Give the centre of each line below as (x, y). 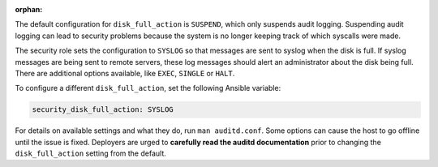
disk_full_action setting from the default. (90, 153)
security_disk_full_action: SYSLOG (103, 110)
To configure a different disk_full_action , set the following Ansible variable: (148, 88)
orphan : (29, 9)
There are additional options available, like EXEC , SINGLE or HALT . (125, 73)
